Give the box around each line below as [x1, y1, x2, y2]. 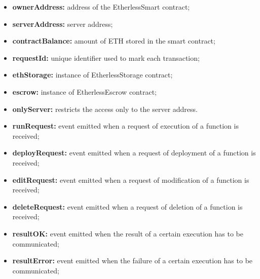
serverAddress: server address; [12, 18, 113, 29]
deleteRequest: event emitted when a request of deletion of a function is [12, 201, 243, 212]
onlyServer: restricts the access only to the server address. [12, 103, 198, 114]
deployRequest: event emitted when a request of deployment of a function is [12, 147, 256, 158]
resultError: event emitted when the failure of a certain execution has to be [12, 255, 253, 266]
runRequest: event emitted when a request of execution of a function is [12, 121, 239, 131]
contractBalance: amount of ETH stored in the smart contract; [12, 35, 215, 46]
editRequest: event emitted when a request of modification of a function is [12, 174, 249, 185]
